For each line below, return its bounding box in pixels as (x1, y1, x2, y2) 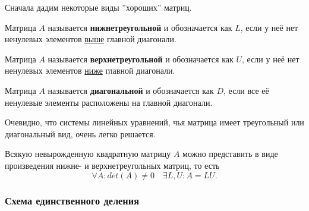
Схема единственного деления (5, 193, 140, 208)
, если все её (223, 84, 269, 96)
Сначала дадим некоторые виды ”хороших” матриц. (5, 1, 192, 13)
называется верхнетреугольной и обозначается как (48, 52, 234, 65)
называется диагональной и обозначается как (48, 84, 214, 96)
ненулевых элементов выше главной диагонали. (5, 33, 176, 45)
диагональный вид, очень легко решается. (5, 127, 156, 140)
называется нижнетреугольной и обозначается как (48, 21, 232, 33)
